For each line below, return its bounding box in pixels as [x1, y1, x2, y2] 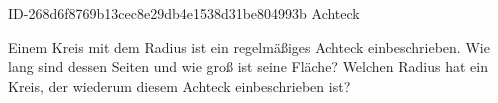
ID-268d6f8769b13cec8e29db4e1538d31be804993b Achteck [8, 3, 360, 23]
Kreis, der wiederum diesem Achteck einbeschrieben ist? [8, 75, 351, 96]
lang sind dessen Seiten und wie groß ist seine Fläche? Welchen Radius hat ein [8, 56, 488, 77]
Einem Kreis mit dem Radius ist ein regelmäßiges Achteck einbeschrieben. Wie [8, 36, 490, 57]
